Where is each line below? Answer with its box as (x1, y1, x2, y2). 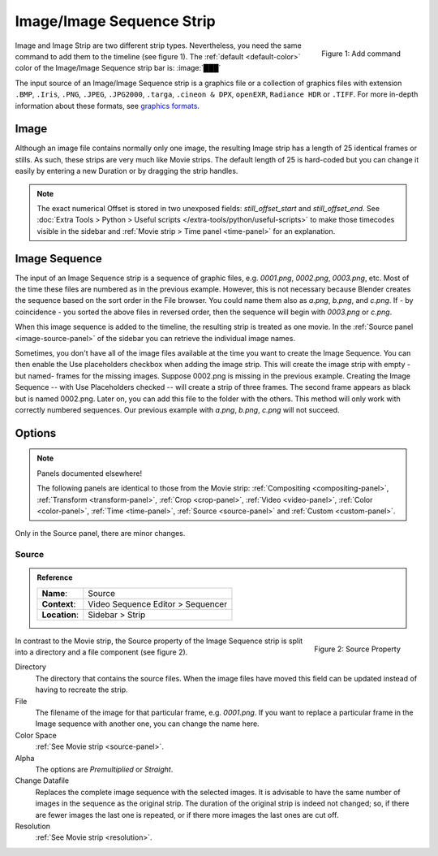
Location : (41, 609, 79, 620)
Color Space (15, 730, 57, 740)
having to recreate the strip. (35, 685, 129, 694)
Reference (36, 573, 73, 582)
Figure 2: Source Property (313, 644, 401, 654)
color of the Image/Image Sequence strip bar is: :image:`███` (15, 63, 221, 73)
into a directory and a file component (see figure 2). (15, 647, 188, 657)
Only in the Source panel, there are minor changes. (15, 529, 186, 538)
